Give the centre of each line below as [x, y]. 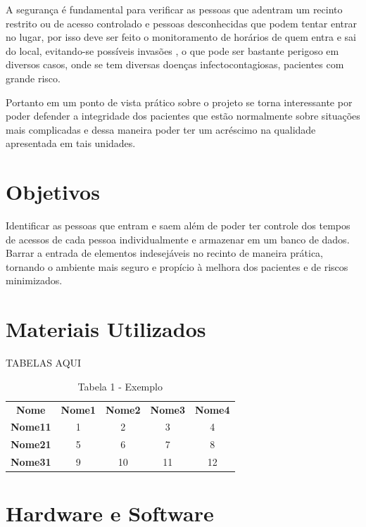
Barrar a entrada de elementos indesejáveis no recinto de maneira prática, [164, 253]
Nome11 [31, 427]
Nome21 [31, 444]
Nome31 [31, 462]
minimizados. [34, 280]
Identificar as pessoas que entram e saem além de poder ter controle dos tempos [178, 226]
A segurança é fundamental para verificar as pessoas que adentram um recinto [174, 9]
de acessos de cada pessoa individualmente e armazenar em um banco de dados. [178, 239]
